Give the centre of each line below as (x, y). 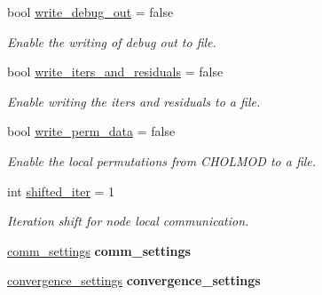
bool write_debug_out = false (90, 12)
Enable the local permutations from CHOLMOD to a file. (162, 160)
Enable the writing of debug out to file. (112, 41)
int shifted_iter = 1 (61, 191)
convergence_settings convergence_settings (134, 280)
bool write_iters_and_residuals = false (115, 72)
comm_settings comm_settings (99, 250)
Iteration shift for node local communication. (128, 221)
